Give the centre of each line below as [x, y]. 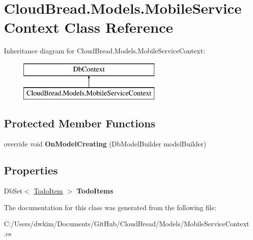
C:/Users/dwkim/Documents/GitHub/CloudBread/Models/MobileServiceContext [127, 224]
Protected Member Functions [80, 123]
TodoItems [95, 191]
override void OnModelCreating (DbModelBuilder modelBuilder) [105, 144]
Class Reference [119, 27]
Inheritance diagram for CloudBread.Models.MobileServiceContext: [105, 51]
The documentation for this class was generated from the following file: [110, 207]
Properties [31, 170]
